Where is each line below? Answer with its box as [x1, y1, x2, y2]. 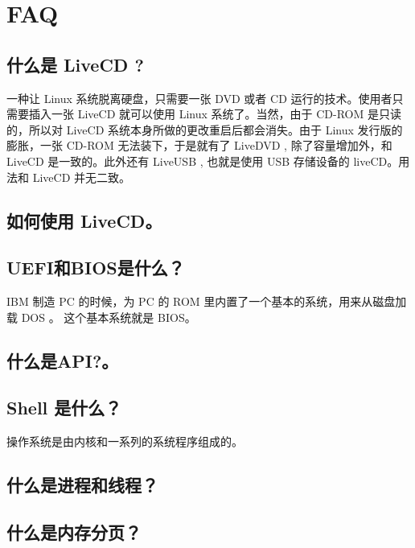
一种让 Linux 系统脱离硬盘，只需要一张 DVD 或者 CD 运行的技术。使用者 [6, 89, 392, 106]
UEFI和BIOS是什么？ [6, 255, 185, 280]
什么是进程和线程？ [6, 472, 158, 497]
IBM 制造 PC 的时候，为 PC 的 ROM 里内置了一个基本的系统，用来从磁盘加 [6, 293, 407, 310]
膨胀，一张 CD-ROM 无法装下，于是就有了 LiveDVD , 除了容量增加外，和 [6, 137, 392, 154]
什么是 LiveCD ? [6, 52, 144, 76]
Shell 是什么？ [6, 395, 122, 420]
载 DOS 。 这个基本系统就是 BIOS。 [6, 308, 196, 325]
